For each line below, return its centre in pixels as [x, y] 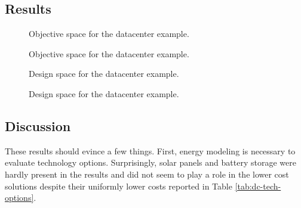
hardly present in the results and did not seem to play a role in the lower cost [147, 174]
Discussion [38, 125]
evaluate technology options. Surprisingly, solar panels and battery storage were [150, 162]
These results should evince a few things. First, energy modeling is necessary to [150, 150]
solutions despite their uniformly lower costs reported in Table [119, 186]
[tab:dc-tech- [258, 186]
